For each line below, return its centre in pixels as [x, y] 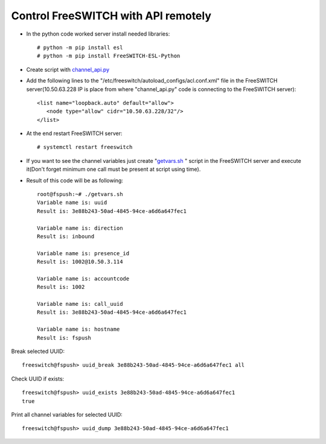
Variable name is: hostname [78, 329]
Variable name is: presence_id [83, 253]
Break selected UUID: [38, 351]
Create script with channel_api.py [68, 69]
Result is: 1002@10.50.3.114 [80, 262]
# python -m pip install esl [80, 47]
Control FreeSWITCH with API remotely [111, 16]
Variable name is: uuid [72, 203]
